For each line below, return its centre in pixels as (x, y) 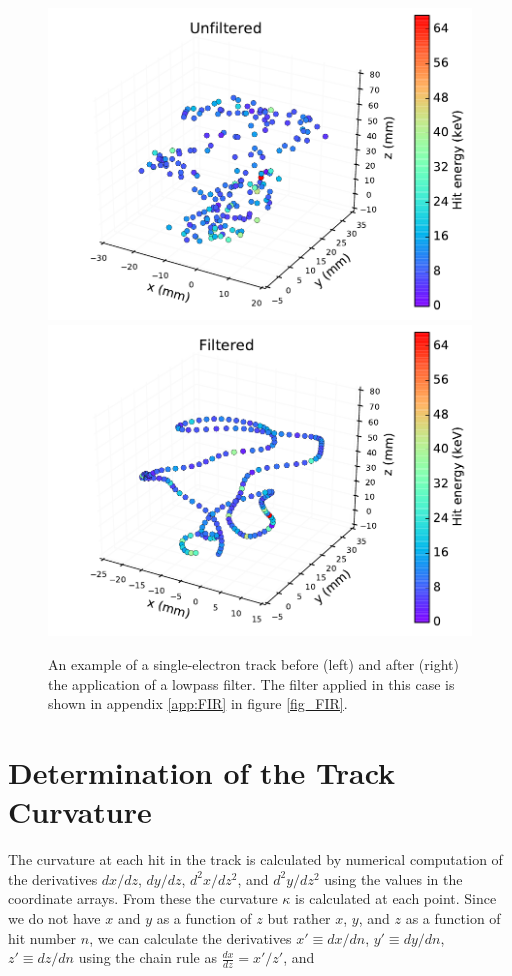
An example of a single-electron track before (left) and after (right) (253, 664)
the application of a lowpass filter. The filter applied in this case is (251, 683)
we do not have (54, 917)
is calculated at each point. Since (396, 898)
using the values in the (393, 878)
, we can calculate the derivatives (190, 937)
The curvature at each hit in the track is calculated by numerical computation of (255, 859)
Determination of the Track (202, 772)
